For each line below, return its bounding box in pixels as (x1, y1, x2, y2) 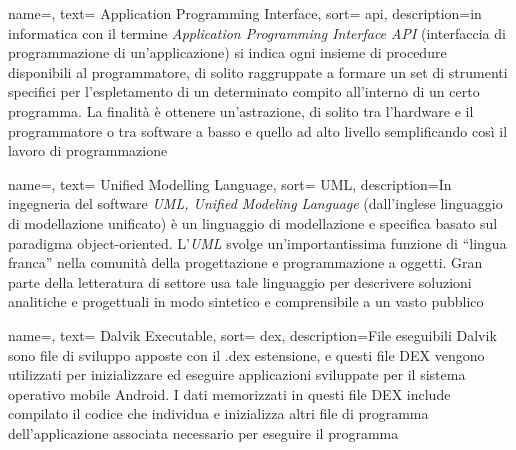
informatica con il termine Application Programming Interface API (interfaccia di (8, 22, 506, 43)
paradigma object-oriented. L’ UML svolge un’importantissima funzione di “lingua (8, 232, 507, 253)
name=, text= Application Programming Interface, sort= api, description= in (8, 3, 482, 23)
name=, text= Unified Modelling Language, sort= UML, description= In (8, 173, 452, 194)
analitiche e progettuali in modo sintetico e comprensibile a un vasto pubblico (8, 291, 484, 312)
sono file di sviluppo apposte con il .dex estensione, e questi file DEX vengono (8, 344, 485, 365)
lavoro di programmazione (8, 140, 168, 161)
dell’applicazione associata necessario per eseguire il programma (8, 422, 399, 443)
